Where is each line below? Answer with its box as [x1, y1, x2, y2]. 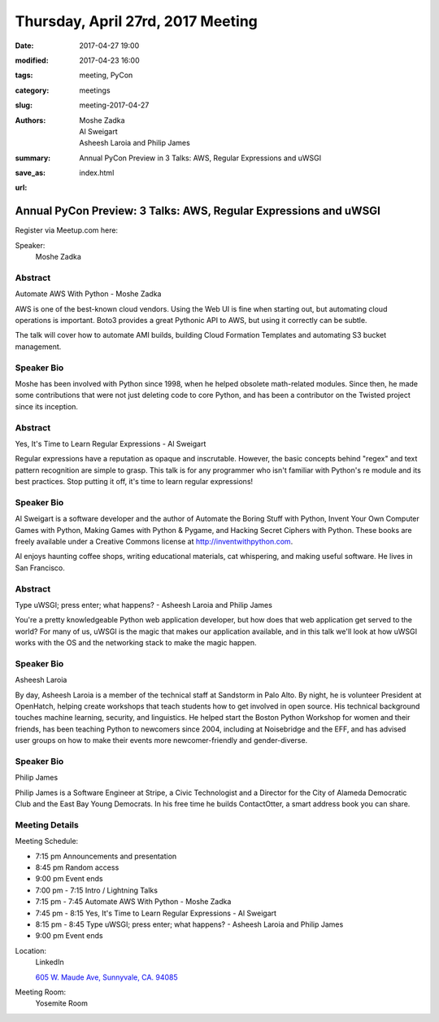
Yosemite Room [35, 998, 89, 1008]
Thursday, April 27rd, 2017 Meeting [15, 12, 258, 30]
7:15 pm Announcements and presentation [35, 851, 177, 861]
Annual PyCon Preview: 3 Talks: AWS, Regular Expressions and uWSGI [15, 204, 381, 218]
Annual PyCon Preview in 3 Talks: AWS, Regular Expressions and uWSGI [79, 153, 322, 163]
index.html [79, 168, 115, 178]
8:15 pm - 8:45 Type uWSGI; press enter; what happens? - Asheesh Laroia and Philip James [35, 919, 344, 929]
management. [15, 342, 62, 352]
